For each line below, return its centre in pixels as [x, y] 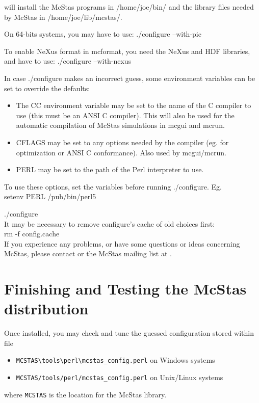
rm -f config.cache [32, 234]
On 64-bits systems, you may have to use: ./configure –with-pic [103, 34]
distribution [46, 308]
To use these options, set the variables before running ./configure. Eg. [113, 186]
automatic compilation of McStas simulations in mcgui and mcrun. [120, 125]
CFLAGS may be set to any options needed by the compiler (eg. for [122, 142]
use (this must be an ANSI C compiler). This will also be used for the [125, 115]
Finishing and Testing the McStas [125, 289]
